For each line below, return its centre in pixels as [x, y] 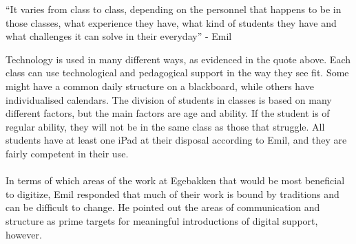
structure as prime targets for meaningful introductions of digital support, [162, 220]
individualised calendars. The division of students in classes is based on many [169, 99]
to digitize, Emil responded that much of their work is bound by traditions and [172, 193]
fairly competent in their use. [67, 153]
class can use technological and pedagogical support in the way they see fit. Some [177, 73]
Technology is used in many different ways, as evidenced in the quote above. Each [178, 59]
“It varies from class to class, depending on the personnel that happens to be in [174, 9]
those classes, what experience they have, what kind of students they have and [171, 22]
